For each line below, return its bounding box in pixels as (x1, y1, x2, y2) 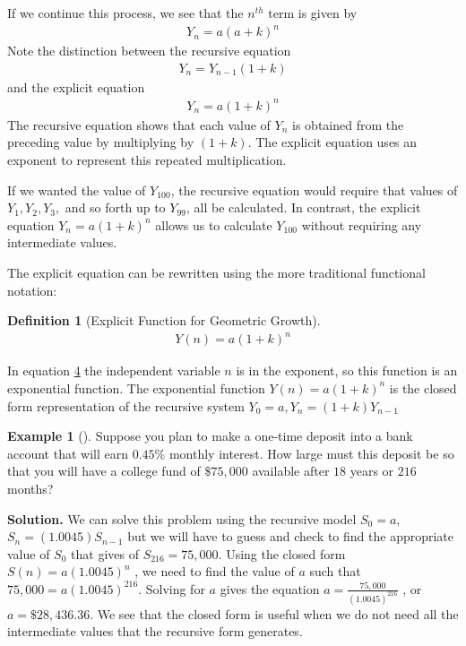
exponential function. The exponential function (7, 378, 265, 397)
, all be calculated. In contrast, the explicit (186, 198, 421, 217)
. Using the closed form (218, 544, 346, 563)
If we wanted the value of (7, 180, 146, 199)
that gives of (71, 544, 139, 563)
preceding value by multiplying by (7, 133, 194, 151)
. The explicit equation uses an (247, 133, 418, 151)
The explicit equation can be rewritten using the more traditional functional (7, 263, 426, 282)
